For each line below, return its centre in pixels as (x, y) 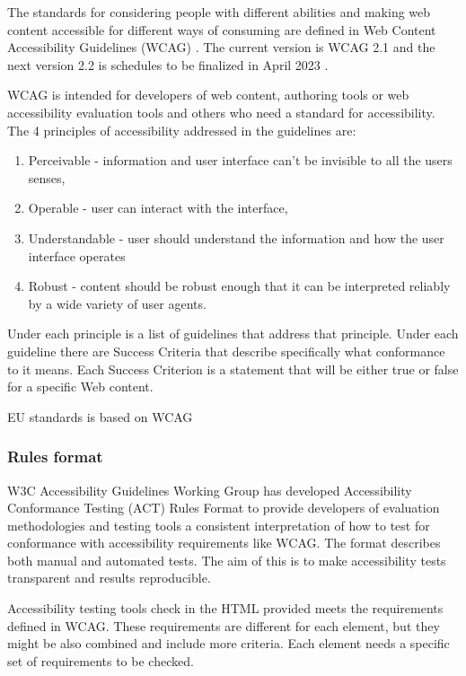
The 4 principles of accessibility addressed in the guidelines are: (182, 130)
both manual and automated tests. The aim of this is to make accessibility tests (227, 560)
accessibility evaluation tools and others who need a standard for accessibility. (221, 112)
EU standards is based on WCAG (100, 416)
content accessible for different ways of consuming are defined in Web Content (222, 29)
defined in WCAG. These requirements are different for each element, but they (224, 625)
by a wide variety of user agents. (117, 303)
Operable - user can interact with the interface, (158, 208)
